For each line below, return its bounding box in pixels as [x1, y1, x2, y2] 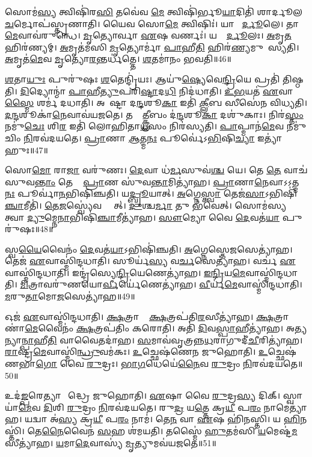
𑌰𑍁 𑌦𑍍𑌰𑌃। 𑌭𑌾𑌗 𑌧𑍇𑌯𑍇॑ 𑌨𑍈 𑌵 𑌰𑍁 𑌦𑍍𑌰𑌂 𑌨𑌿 [87, 357, 252, 370]
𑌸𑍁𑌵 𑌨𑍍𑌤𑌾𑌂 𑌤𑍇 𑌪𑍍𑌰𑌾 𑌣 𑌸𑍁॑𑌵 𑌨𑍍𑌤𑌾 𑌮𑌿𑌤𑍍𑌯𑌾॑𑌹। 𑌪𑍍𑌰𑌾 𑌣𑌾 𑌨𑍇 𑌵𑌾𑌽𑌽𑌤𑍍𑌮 [5, 175, 299, 188]
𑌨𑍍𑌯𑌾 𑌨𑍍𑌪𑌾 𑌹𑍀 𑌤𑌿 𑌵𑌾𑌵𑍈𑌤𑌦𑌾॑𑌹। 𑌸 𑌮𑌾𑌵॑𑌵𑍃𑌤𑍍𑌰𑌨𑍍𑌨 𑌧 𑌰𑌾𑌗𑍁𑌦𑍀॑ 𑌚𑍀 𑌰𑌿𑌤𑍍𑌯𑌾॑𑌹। [5, 333, 303, 346]
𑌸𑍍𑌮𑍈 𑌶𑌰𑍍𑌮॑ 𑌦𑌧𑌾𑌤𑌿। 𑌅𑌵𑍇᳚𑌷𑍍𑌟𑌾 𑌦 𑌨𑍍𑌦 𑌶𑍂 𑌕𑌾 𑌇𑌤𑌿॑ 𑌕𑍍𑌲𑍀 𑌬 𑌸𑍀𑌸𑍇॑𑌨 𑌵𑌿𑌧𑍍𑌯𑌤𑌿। [5, 96, 308, 109]
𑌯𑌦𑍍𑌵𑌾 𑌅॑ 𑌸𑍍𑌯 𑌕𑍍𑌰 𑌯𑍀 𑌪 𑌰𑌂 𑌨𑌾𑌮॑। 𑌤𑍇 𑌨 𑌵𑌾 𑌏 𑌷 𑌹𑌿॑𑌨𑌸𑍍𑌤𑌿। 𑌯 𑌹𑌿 [25, 413, 301, 425]
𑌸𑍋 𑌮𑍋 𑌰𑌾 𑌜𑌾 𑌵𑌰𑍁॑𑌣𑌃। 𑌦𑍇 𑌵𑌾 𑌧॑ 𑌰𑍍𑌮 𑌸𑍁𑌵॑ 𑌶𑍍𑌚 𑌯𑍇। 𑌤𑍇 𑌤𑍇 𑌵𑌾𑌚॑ [5, 164, 308, 176]
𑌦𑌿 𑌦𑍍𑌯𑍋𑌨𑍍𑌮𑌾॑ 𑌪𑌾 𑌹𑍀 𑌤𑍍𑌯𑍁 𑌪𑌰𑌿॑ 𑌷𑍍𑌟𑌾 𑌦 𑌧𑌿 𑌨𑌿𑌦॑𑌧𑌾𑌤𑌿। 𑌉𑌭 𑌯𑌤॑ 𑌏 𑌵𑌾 [20, 84, 293, 97]
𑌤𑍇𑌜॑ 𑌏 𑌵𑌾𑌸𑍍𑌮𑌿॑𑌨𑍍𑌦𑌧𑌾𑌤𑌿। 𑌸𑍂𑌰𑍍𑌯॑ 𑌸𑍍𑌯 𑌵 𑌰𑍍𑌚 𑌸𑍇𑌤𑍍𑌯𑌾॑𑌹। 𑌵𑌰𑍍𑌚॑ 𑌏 [5, 254, 296, 267]
